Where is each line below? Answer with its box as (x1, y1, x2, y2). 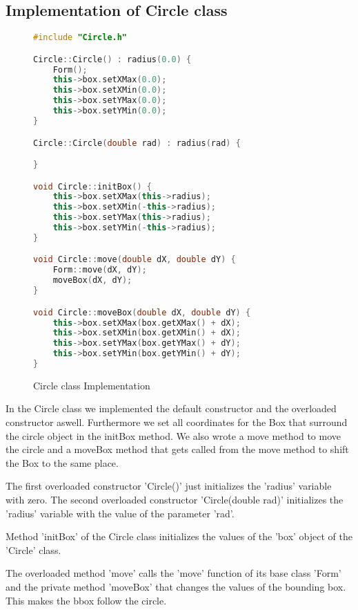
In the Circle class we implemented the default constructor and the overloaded (6, 401, 337, 416)
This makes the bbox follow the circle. (6, 593, 167, 607)
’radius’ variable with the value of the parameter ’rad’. (6, 506, 235, 520)
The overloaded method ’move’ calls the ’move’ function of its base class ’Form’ (6, 566, 341, 580)
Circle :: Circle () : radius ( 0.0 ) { (33, 54, 192, 64)
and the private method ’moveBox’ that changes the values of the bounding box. (6, 580, 346, 594)
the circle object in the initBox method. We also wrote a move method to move (6, 428, 341, 443)
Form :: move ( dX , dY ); (52, 265, 147, 275)
